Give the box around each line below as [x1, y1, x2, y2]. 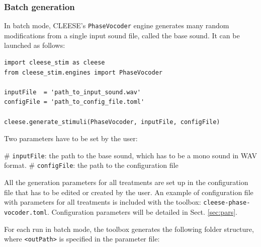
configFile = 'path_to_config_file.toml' [4, 98, 145, 106]
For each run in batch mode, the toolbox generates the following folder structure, [4, 223, 254, 234]
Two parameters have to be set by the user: [4, 133, 138, 144]
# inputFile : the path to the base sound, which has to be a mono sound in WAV [4, 150, 257, 160]
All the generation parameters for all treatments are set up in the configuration [4, 177, 248, 188]
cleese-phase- [203, 199, 250, 207]
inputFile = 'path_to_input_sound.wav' [4, 88, 141, 96]
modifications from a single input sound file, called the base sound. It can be [4, 30, 240, 40]
